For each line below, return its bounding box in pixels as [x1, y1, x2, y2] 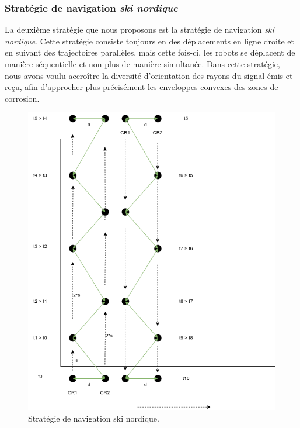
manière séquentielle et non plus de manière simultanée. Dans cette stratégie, [5, 58, 280, 70]
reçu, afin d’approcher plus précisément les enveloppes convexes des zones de [5, 81, 278, 93]
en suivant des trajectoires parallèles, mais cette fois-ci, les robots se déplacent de [5, 46, 295, 58]
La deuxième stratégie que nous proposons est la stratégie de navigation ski [5, 23, 274, 36]
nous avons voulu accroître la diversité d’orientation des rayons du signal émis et [5, 69, 293, 81]
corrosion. [5, 92, 40, 104]
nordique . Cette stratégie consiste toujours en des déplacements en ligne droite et [5, 34, 294, 47]
